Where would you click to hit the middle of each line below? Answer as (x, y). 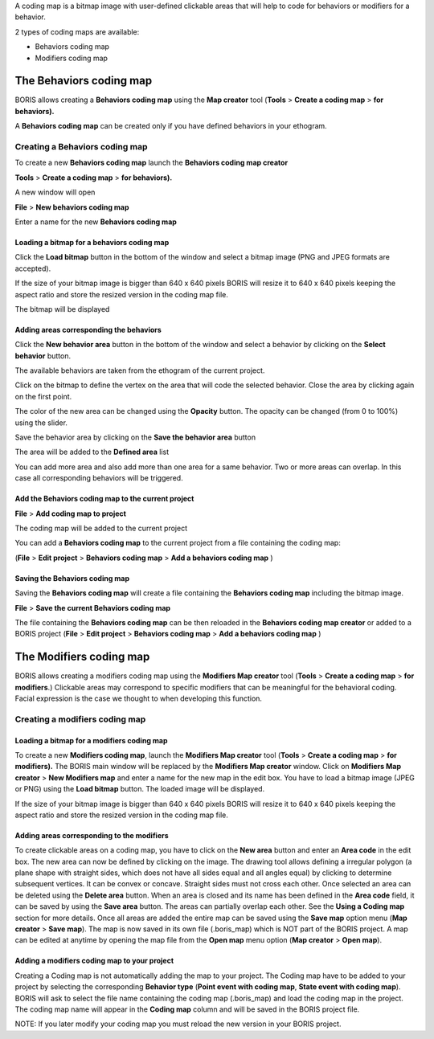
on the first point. (43, 396)
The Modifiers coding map (82, 657)
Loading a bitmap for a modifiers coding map (91, 740)
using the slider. (41, 423)
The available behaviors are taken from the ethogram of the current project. (140, 370)
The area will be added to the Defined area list (92, 452)
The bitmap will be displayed (62, 309)
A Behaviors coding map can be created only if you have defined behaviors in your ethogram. (171, 126)
